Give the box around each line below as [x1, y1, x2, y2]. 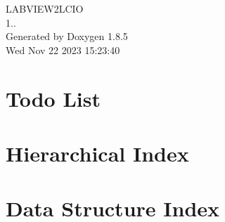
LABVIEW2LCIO [6, 1, 84, 15]
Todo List [6, 84, 101, 112]
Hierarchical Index [6, 138, 189, 167]
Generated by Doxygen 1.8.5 [6, 29, 128, 44]
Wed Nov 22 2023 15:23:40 [6, 42, 120, 57]
